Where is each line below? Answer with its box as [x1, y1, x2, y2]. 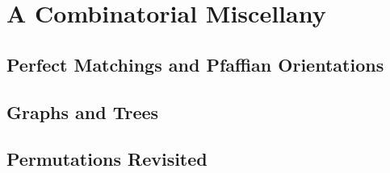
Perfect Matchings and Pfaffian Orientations [6, 51, 384, 76]
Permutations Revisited [6, 146, 208, 171]
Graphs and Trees [6, 99, 159, 124]
